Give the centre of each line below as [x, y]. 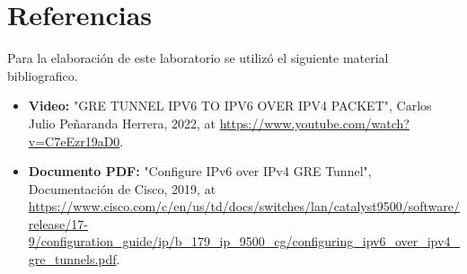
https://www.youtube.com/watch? [314, 123]
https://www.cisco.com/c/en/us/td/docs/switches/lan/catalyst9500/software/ [244, 206]
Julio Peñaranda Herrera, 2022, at [122, 123]
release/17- [58, 223]
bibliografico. [43, 75]
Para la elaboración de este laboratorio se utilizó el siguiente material [198, 58]
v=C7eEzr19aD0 [74, 141]
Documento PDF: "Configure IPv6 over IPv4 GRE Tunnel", [200, 171]
